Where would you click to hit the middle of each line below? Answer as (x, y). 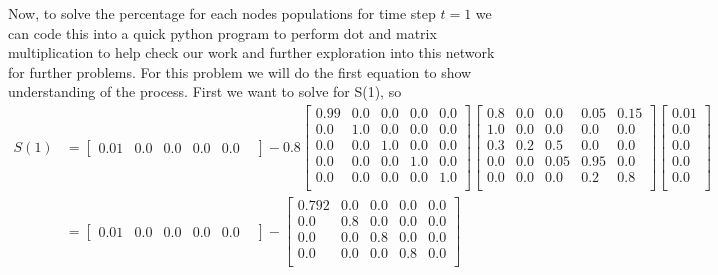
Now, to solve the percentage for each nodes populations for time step (222, 13)
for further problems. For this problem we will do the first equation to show (240, 71)
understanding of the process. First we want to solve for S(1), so (205, 91)
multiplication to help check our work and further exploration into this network (251, 52)
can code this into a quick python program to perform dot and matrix (222, 32)
